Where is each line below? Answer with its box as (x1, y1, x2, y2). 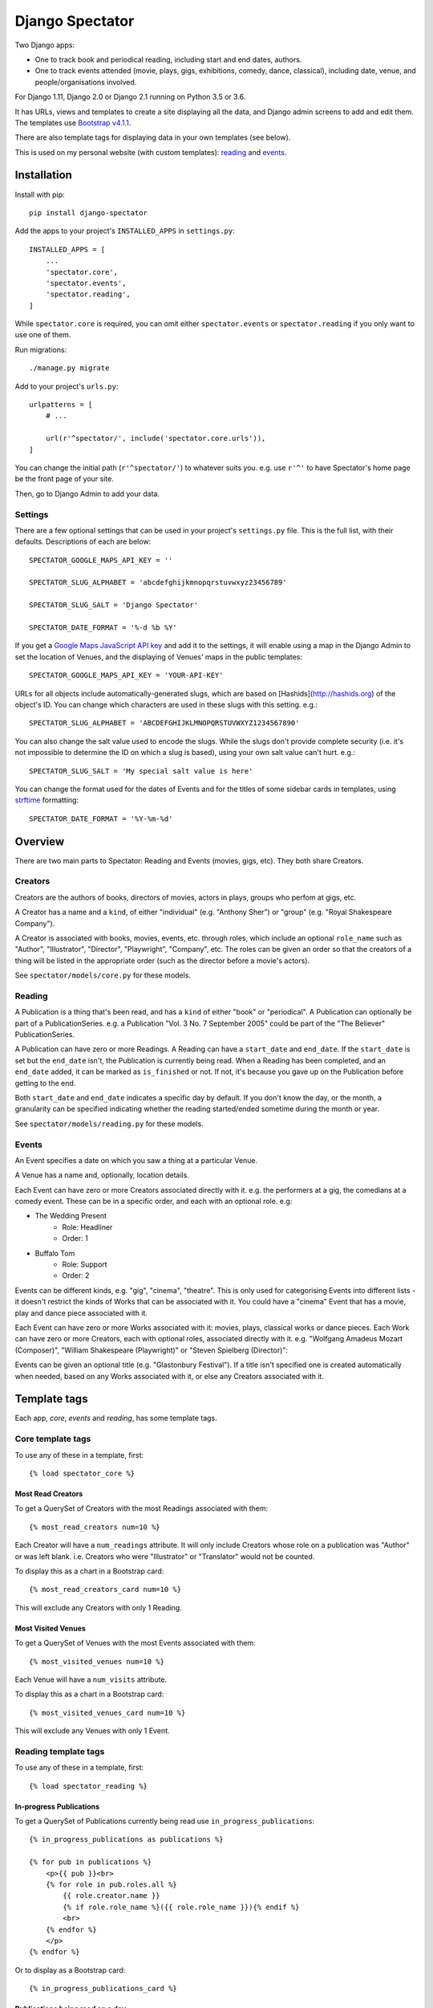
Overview (14, 835, 65, 848)
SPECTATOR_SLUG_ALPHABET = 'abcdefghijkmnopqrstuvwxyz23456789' (29, 578, 288, 587)
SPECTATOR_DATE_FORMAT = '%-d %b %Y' (29, 623, 178, 632)
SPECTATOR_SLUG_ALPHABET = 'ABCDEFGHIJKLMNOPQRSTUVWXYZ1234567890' (29, 719, 300, 728)
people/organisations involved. (34, 77, 137, 87)
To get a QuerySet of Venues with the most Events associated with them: (14, 1639, 256, 1648)
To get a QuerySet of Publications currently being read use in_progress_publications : (14, 1816, 315, 1826)
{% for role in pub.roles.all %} (45, 1879, 178, 1889)
